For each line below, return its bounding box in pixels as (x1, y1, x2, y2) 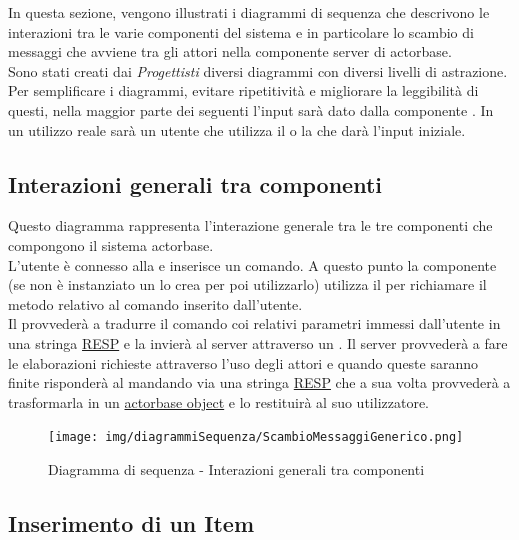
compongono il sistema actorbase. (8, 234, 214, 255)
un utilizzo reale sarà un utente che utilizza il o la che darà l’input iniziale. (8, 119, 466, 140)
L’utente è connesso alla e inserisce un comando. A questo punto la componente (8, 254, 497, 275)
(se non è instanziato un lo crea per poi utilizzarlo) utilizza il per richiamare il (8, 274, 487, 295)
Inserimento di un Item (8, 507, 255, 538)
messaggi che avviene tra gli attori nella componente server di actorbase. (8, 41, 452, 62)
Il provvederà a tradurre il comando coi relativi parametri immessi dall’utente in (8, 313, 501, 334)
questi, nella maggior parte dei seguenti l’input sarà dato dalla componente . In (8, 99, 494, 120)
